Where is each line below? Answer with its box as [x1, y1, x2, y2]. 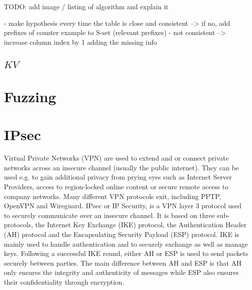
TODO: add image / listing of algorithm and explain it [4, 1, 169, 11]
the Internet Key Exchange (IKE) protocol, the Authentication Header [35, 219, 247, 230]
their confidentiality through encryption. [4, 276, 124, 287]
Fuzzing [4, 86, 57, 106]
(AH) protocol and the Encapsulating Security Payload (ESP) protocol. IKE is [4, 229, 239, 239]
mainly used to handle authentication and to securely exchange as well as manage [4, 238, 248, 249]
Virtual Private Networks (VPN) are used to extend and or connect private [4, 153, 229, 163]
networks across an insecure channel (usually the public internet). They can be [4, 162, 239, 172]
